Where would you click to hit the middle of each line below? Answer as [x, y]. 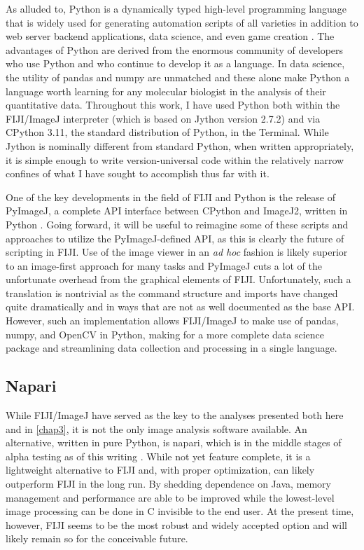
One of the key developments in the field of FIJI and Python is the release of [171, 197]
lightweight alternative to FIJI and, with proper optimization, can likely [160, 470]
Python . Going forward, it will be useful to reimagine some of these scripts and [177, 224]
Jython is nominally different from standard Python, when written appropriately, [180, 145]
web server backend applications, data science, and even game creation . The [170, 36]
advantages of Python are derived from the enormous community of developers [175, 49]
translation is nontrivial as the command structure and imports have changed [172, 293]
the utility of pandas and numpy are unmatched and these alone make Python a [178, 77]
